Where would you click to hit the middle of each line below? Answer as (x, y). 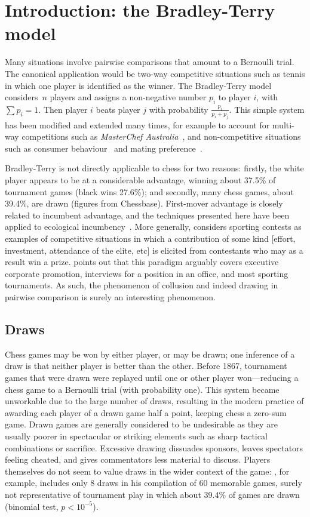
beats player (118, 109)
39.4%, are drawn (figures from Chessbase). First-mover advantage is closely (144, 203)
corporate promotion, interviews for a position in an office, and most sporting (147, 273)
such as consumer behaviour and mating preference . (104, 148)
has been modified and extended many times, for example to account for (137, 124)
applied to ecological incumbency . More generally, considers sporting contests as (153, 227)
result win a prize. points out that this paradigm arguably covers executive (142, 262)
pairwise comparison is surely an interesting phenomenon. (110, 296)
